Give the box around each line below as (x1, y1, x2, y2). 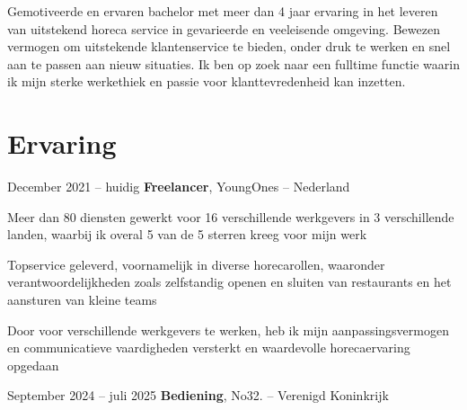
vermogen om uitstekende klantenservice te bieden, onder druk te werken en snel (7, 37, 451, 56)
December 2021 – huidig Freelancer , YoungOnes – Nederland (7, 177, 350, 196)
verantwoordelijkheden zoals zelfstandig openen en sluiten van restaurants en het (7, 272, 452, 291)
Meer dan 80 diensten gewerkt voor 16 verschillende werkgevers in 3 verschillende (7, 207, 454, 226)
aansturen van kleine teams (7, 290, 157, 309)
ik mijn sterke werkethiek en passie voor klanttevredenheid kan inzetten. (7, 72, 406, 91)
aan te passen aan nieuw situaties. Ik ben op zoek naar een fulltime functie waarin (7, 54, 460, 73)
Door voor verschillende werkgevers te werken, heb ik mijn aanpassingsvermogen (7, 320, 449, 339)
